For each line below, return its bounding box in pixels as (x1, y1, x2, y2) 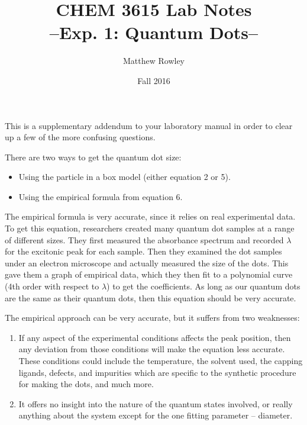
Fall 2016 (137, 74, 170, 86)
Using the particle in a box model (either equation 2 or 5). (18, 170, 231, 183)
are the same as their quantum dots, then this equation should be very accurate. (5, 291, 296, 304)
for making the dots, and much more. (18, 378, 154, 390)
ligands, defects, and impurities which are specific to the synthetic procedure (18, 366, 296, 378)
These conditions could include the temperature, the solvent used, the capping (18, 355, 303, 366)
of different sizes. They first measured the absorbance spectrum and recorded (5, 233, 284, 246)
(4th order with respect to (5, 280, 99, 292)
